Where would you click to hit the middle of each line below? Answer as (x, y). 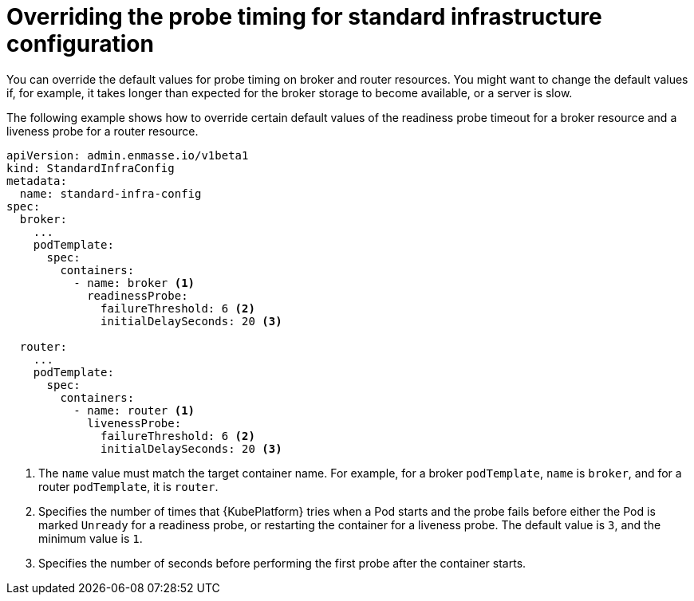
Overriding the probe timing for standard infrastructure (304, 17)
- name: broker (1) (134, 283)
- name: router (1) (134, 410)
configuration (80, 44)
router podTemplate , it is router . (128, 486)
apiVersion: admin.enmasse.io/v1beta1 (128, 155)
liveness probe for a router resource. (103, 131)
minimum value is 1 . (91, 538)
